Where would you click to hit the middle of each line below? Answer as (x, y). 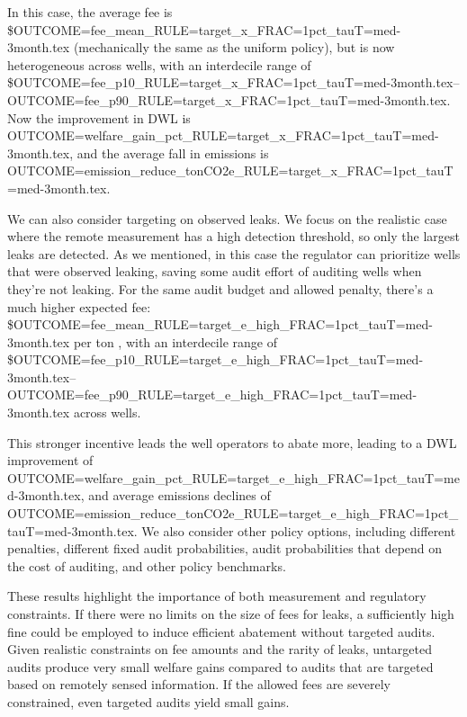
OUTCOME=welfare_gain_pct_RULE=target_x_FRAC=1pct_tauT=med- (223, 135)
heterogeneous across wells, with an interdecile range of (159, 64)
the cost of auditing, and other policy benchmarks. (147, 565)
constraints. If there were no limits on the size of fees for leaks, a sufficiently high (231, 614)
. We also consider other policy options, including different (295, 530)
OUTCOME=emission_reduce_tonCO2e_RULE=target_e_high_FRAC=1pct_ (233, 513)
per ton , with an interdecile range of (175, 341)
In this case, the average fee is (90, 12)
